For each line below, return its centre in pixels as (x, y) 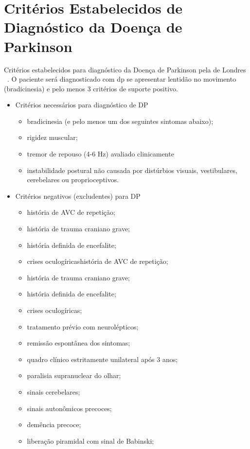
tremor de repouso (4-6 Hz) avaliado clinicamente (100, 154)
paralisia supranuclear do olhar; (74, 375)
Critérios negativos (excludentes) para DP (78, 196)
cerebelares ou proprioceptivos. (73, 180)
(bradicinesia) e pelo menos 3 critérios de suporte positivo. (91, 88)
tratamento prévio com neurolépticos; (83, 326)
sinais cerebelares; (54, 391)
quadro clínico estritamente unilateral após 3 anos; (102, 359)
